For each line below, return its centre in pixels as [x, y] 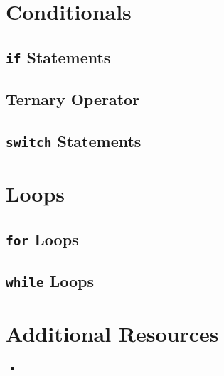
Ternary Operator [73, 99]
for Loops [42, 238]
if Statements [58, 57]
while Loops [50, 281]
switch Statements [74, 140]
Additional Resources [112, 334]
